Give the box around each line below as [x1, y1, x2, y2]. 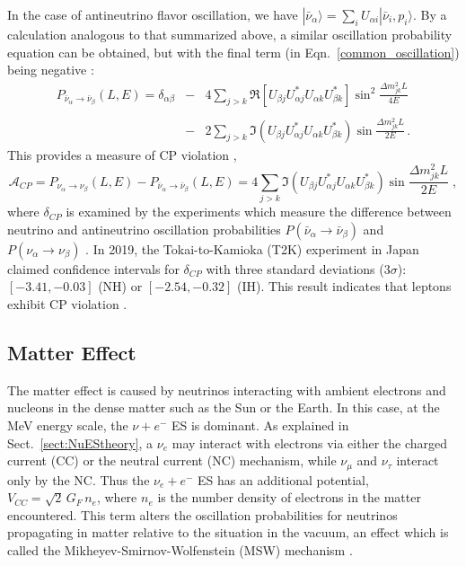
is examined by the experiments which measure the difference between [66, 202, 452, 221]
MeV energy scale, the [7, 415, 128, 434]
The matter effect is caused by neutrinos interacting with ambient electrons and [7, 380, 446, 399]
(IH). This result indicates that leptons [237, 277, 452, 296]
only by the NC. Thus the [7, 470, 150, 489]
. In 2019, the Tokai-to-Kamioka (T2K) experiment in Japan [85, 239, 419, 258]
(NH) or [98, 277, 143, 296]
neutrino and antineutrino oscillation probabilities [7, 219, 281, 238]
